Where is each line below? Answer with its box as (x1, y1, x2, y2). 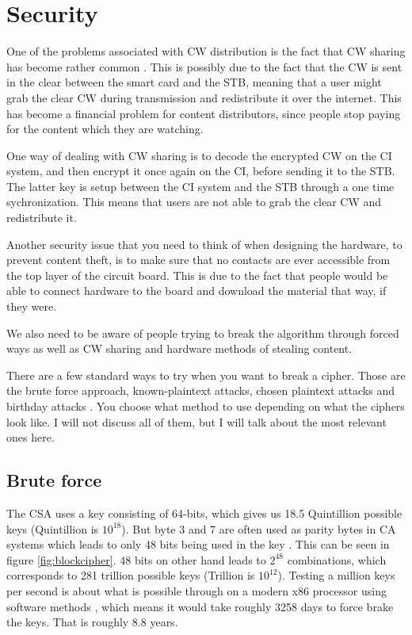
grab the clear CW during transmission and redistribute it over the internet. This (6, 89, 402, 105)
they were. (6, 298, 57, 315)
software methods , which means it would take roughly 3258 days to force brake (6, 598, 394, 614)
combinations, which (287, 551, 387, 568)
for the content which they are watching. (6, 120, 204, 137)
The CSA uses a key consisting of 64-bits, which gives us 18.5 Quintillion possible (6, 504, 402, 521)
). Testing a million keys (277, 567, 395, 583)
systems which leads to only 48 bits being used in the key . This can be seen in (6, 536, 390, 553)
